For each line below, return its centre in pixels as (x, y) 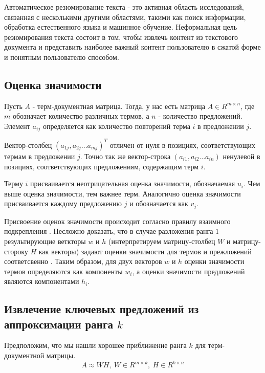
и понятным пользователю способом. (62, 57)
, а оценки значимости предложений (189, 271)
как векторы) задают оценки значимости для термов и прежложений (145, 251)
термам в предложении (40, 156)
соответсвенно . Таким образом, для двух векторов (83, 261)
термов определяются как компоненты (63, 271)
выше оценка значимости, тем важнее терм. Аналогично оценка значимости (123, 193)
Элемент (17, 126)
